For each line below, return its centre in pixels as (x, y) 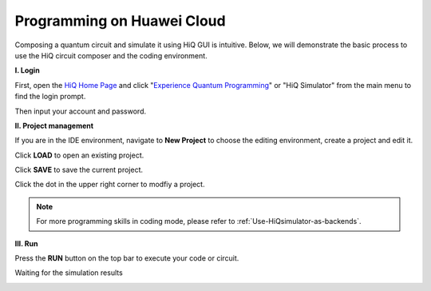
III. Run (26, 243)
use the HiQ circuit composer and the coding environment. (111, 55)
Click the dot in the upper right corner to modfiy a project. (110, 185)
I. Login (27, 70)
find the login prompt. (50, 97)
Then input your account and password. (81, 111)
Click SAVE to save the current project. (79, 170)
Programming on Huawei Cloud (121, 21)
